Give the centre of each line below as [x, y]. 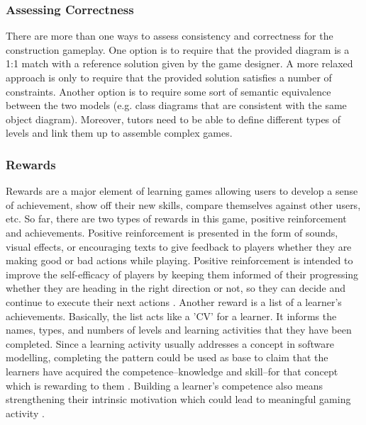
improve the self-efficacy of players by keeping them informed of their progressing [182, 274]
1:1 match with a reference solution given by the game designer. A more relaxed [179, 63]
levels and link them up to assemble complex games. [119, 133]
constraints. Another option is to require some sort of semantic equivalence [168, 91]
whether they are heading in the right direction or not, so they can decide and [176, 288]
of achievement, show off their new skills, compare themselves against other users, [183, 204]
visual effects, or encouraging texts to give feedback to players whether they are [179, 246]
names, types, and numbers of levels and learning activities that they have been [179, 330]
